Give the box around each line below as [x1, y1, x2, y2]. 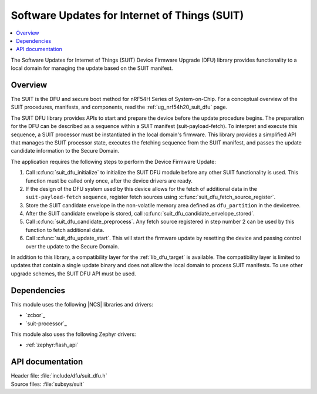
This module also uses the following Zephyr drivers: [11, 331, 136, 338]
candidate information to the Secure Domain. [11, 147, 120, 154]
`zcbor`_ [25, 312, 46, 319]
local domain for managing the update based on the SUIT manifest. [11, 65, 173, 72]
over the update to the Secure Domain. [25, 243, 120, 250]
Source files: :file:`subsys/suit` [11, 380, 85, 388]
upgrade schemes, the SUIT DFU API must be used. [11, 270, 136, 277]
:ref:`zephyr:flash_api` [25, 341, 79, 349]
